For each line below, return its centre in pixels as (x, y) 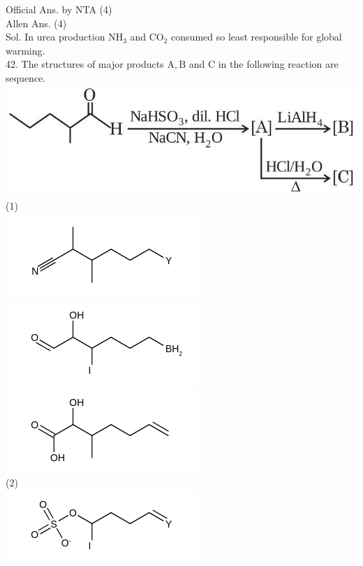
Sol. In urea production (55, 37)
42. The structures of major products (85, 64)
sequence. (26, 77)
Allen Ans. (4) (36, 23)
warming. (25, 50)
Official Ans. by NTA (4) (59, 9)
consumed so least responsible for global (257, 37)
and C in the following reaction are (264, 64)
